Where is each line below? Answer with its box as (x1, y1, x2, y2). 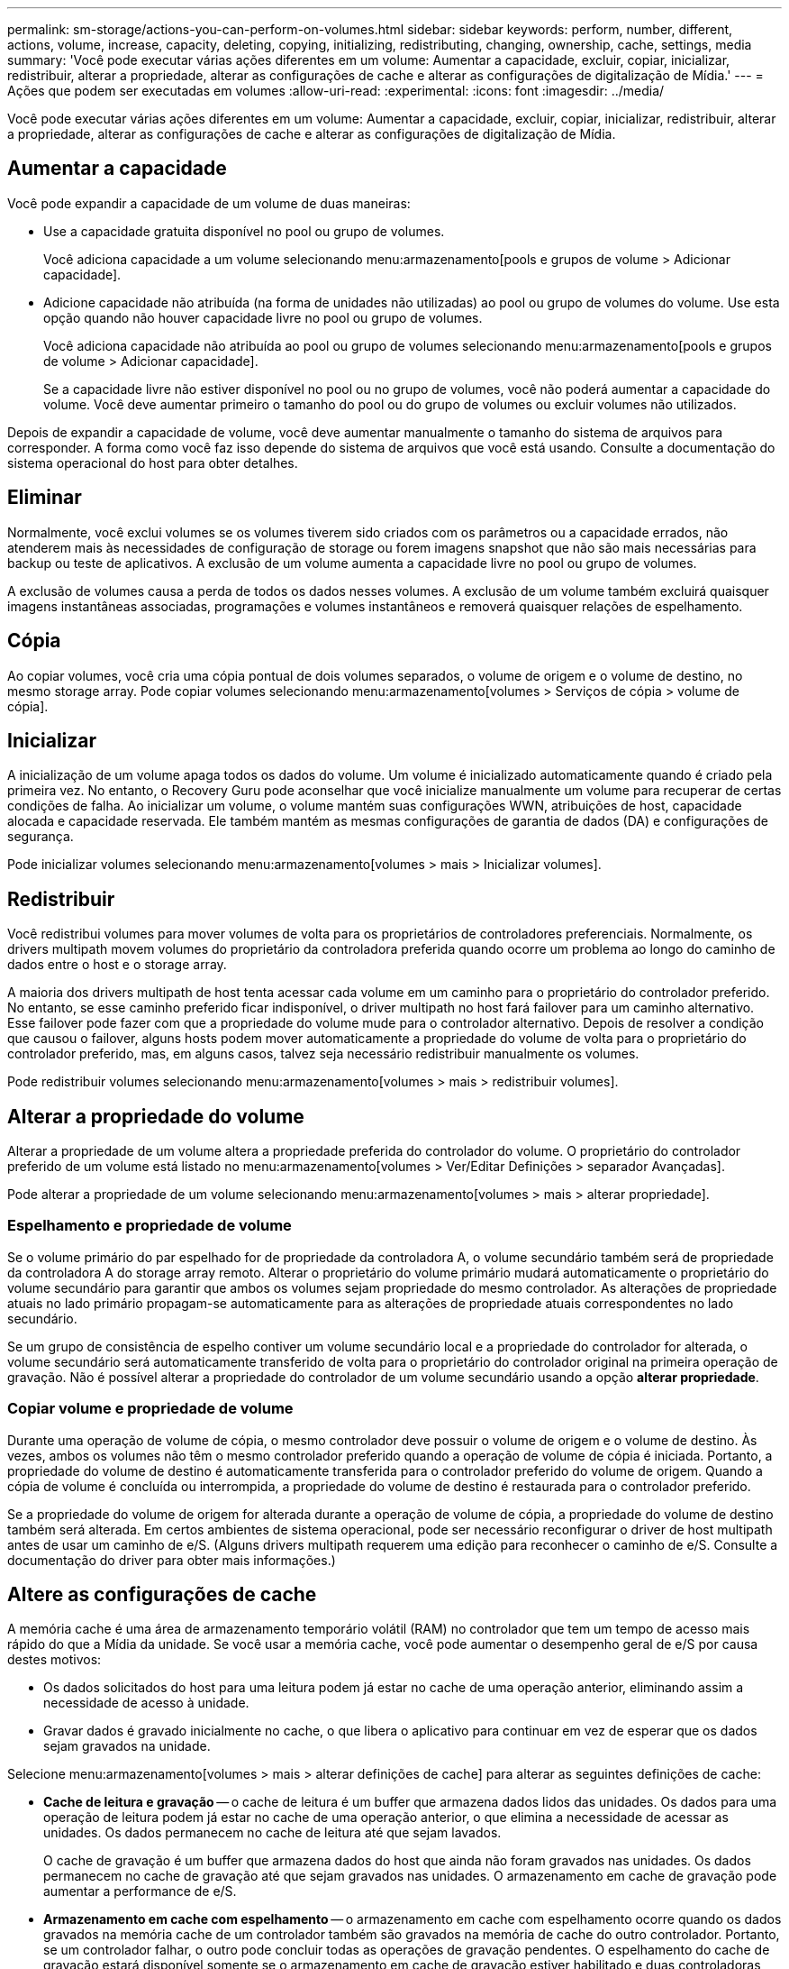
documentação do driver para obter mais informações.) (7, 1552, 336, 1568)
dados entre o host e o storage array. (7, 957, 227, 973)
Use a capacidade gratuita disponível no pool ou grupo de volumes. (43, 223, 445, 239)
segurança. (7, 829, 74, 845)
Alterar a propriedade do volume (7, 1104, 304, 1128)
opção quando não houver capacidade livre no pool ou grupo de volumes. (43, 309, 483, 325)
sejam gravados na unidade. (43, 1738, 211, 1754)
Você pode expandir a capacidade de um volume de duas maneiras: (7, 195, 411, 211)
